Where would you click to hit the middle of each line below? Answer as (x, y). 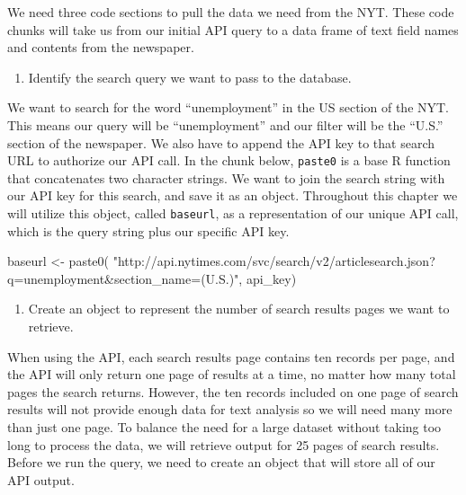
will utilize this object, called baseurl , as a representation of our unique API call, (233, 213)
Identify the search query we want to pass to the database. (190, 77)
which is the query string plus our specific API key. (148, 230)
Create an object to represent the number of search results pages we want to (239, 309)
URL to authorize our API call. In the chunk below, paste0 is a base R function (229, 160)
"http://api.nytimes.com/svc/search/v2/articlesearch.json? (274, 261)
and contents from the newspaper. (101, 47)
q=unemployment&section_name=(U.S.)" (123, 278)
